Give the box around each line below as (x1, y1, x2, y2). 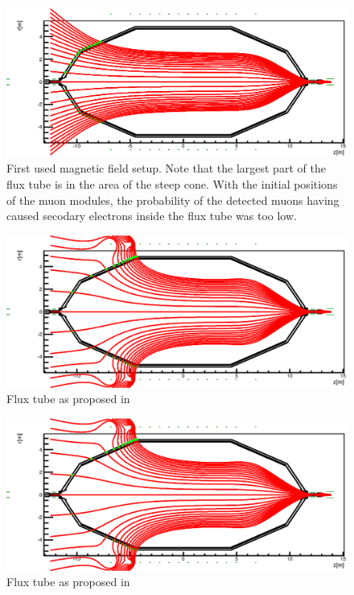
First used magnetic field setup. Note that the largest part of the (6, 160, 326, 177)
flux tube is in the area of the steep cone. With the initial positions (6, 175, 338, 192)
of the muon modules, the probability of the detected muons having (6, 191, 340, 208)
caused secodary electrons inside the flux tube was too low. (6, 207, 297, 224)
